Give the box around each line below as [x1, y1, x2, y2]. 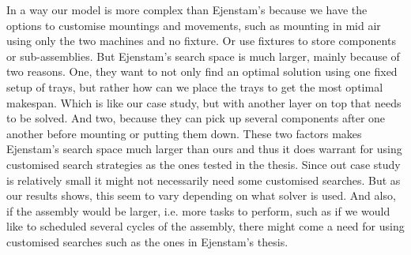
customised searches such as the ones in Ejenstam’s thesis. [6, 233, 288, 249]
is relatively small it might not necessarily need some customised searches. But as [6, 171, 401, 188]
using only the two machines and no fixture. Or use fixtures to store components [6, 32, 396, 49]
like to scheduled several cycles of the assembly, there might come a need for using [6, 218, 405, 234]
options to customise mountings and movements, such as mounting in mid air [6, 17, 381, 33]
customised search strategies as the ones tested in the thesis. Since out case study [6, 156, 401, 172]
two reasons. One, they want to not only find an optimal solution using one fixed [6, 63, 398, 80]
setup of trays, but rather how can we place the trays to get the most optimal [6, 78, 383, 95]
